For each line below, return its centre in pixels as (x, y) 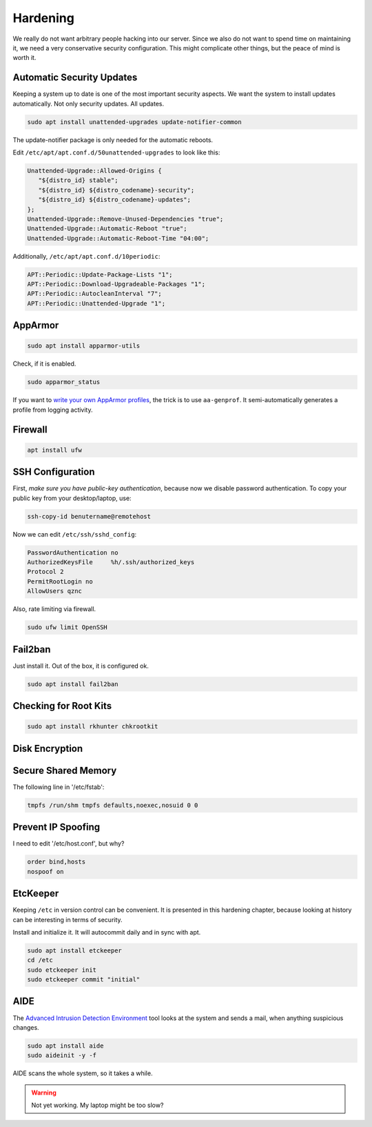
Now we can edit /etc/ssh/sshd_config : (75, 534)
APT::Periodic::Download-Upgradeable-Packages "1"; (116, 284)
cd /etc (40, 960)
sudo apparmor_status (64, 382)
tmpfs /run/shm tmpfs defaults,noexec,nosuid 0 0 (113, 805)
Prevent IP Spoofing (56, 827)
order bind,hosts (56, 862)
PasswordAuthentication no (73, 552)
